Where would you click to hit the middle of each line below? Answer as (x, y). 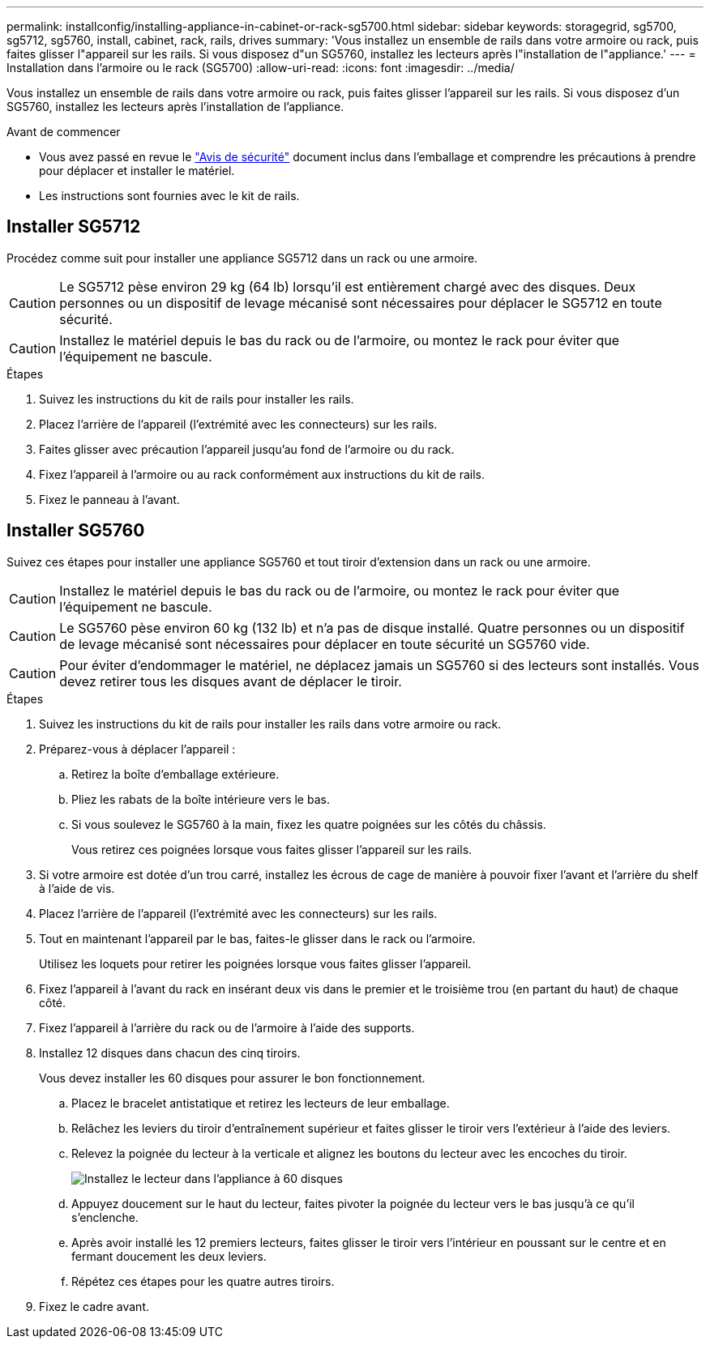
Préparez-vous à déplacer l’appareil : (137, 749)
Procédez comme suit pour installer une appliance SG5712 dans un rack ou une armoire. (242, 258)
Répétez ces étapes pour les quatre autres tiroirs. (203, 1281)
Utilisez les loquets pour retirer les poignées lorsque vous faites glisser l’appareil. (255, 963)
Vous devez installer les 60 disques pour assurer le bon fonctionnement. (232, 1078)
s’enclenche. (105, 1217)
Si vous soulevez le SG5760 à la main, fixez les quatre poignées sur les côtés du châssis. (309, 824)
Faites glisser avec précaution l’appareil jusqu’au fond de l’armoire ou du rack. (247, 449)
